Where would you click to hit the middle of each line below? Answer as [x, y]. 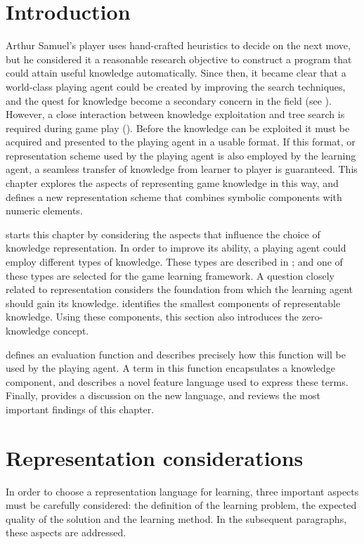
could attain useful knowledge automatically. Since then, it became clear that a [176, 73]
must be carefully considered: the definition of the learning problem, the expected [181, 505]
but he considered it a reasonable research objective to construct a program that [179, 59]
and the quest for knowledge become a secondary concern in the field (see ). [169, 100]
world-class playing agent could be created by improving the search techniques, [176, 86]
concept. [71, 330]
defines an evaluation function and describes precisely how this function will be [176, 354]
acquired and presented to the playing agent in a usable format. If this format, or [181, 142]
